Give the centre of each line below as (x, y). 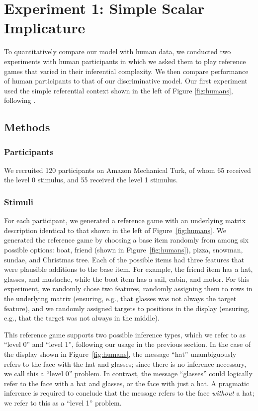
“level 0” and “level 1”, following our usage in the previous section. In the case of (128, 344)
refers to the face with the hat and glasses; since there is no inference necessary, (125, 364)
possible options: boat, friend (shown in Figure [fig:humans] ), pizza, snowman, (124, 250)
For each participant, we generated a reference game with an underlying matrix (125, 220)
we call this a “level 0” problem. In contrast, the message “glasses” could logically (128, 373)
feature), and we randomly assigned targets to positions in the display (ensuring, (127, 308)
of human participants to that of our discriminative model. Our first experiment (126, 81)
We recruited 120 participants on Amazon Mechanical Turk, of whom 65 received (128, 170)
